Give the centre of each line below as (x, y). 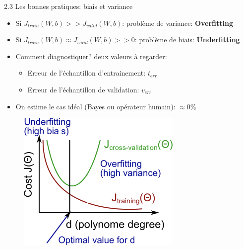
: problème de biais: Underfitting (187, 40)
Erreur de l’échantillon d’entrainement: (87, 73)
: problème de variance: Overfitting (178, 23)
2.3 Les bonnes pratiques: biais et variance (68, 6)
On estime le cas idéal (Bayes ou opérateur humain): (95, 106)
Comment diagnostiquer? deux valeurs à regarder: (91, 56)
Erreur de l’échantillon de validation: (83, 89)
